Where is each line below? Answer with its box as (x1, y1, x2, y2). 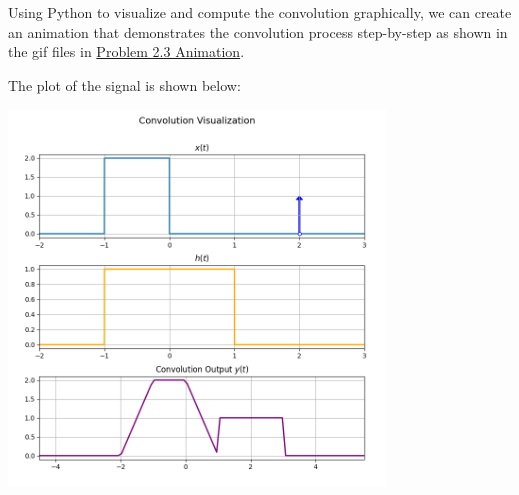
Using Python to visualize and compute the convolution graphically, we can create (8, 2, 512, 22)
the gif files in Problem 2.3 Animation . (8, 41, 245, 62)
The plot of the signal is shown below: (8, 74, 241, 95)
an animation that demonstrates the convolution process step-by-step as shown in (8, 21, 508, 42)
